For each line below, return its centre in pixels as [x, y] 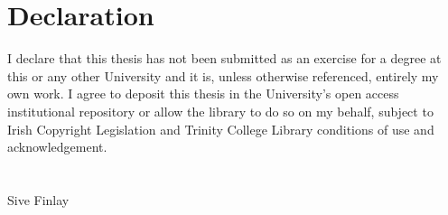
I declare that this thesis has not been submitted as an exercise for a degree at [224, 58]
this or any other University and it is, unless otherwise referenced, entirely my [223, 75]
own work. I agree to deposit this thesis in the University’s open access [203, 93]
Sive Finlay [38, 199]
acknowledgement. [57, 147]
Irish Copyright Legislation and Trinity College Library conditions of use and [221, 129]
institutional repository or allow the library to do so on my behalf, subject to [220, 111]
